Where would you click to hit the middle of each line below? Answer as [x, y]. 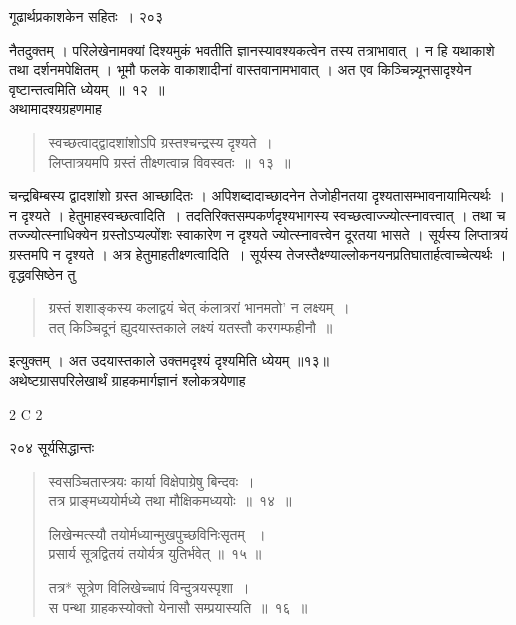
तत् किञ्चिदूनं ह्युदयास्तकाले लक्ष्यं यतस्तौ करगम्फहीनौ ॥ [190, 326]
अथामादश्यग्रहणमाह [55, 108]
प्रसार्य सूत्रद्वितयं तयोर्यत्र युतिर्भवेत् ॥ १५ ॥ [155, 553]
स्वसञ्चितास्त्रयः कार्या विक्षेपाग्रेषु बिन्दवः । [151, 480]
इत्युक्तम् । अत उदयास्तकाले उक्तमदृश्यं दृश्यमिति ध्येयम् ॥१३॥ [169, 360]
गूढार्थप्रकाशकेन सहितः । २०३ [86, 16]
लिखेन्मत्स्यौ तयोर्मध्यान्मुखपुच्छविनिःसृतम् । [157, 533]
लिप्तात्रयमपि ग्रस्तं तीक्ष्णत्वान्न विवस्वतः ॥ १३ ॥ [169, 161]
